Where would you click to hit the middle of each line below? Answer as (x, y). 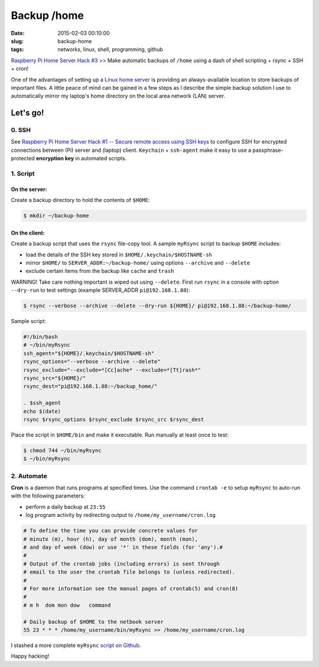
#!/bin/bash (41, 337)
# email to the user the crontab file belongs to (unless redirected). (129, 572)
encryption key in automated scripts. (81, 158)
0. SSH (21, 130)
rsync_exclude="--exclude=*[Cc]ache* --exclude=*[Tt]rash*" (112, 370)
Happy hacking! (30, 656)
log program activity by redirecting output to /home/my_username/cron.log (121, 515)
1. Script (23, 173)
